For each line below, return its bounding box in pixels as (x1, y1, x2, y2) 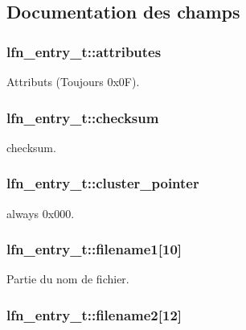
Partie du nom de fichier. (6, 270, 129, 287)
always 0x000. (6, 204, 75, 221)
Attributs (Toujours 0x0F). (6, 73, 140, 89)
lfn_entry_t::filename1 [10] (6, 239, 182, 259)
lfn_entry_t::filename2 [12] (6, 304, 182, 324)
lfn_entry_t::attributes (6, 41, 162, 61)
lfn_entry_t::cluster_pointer (6, 173, 199, 193)
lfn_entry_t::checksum (6, 107, 159, 127)
